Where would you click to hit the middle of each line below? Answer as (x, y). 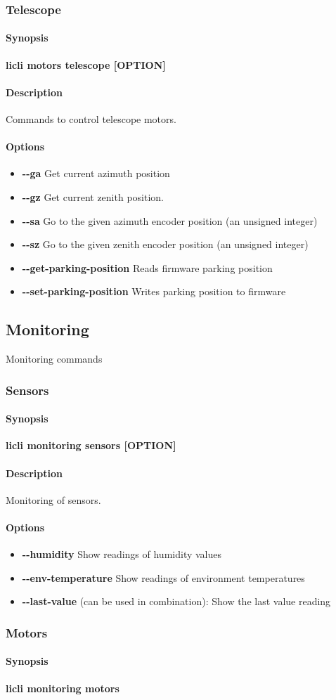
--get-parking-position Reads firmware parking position (147, 267)
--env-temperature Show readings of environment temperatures (163, 577)
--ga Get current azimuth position (96, 173)
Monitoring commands (54, 359)
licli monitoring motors (63, 688)
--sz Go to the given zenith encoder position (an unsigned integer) (165, 244)
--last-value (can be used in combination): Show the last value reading (176, 601)
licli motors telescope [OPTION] (86, 64)
